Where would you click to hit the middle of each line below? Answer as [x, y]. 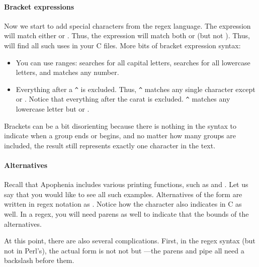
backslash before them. [39, 260]
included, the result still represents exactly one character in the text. [110, 145]
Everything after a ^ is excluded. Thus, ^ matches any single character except [136, 89]
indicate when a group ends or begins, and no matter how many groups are [120, 136]
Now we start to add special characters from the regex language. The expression [127, 25]
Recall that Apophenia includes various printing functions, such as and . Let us [126, 184]
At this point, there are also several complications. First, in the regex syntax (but [130, 241]
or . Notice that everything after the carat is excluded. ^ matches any [123, 99]
